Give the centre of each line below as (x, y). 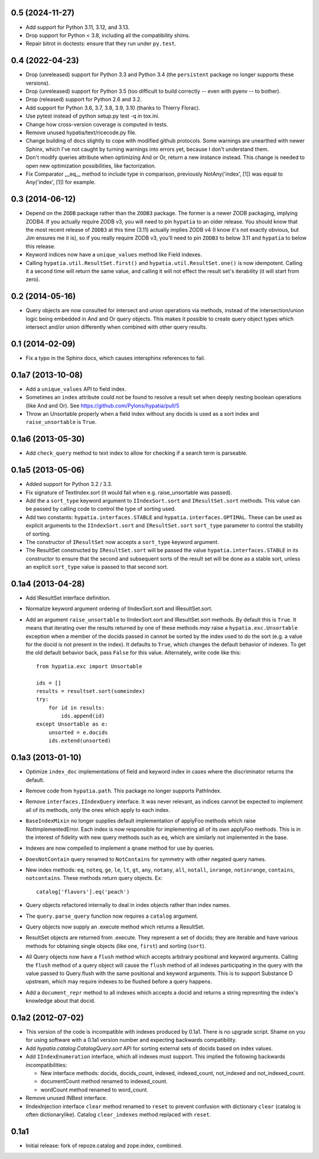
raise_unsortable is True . (61, 422)
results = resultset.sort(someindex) (91, 691)
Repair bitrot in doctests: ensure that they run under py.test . (101, 44)
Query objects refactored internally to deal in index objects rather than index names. (128, 905)
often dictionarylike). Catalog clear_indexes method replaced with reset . (118, 1114)
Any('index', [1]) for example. (61, 182)
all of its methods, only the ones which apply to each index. (98, 810)
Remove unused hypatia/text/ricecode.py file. (81, 132)
